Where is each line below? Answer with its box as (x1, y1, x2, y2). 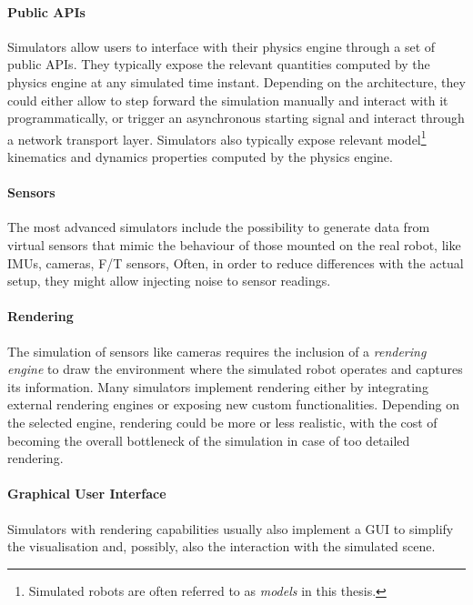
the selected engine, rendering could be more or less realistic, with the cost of (7, 412, 438, 431)
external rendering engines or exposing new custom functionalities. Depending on (7, 395, 459, 414)
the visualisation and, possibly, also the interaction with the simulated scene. (7, 537, 436, 556)
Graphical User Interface (7, 484, 166, 503)
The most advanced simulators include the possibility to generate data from (7, 217, 430, 237)
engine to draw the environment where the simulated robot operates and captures (7, 359, 463, 378)
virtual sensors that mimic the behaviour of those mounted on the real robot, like (7, 236, 461, 254)
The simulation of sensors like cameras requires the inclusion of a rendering (7, 341, 427, 360)
